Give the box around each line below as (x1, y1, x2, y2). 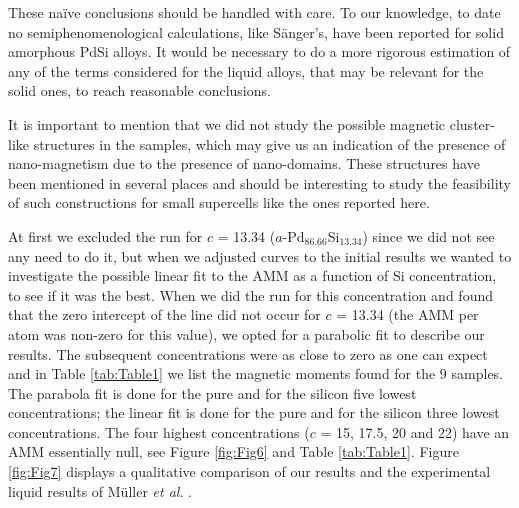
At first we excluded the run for (8, 225, 203, 246)
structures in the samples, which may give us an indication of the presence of (33, 133, 506, 154)
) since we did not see (362, 225, 495, 246)
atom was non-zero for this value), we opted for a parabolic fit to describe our (8, 323, 485, 344)
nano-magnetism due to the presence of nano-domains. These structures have (8, 153, 480, 174)
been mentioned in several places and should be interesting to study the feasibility (8, 172, 511, 193)
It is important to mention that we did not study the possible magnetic (8, 113, 446, 134)
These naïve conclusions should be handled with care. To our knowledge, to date (8, 2, 501, 22)
